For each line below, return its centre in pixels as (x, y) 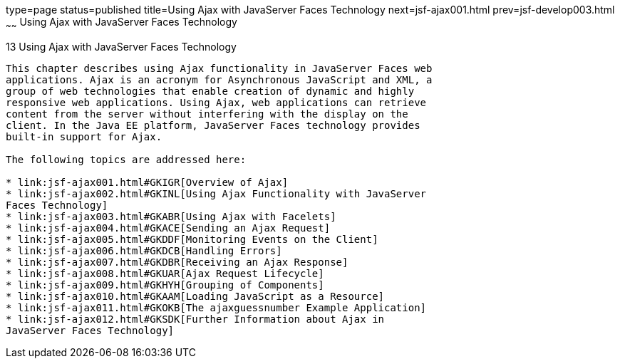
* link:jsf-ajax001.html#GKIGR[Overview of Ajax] (147, 182)
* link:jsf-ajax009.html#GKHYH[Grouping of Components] (165, 285)
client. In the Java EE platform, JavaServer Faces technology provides (213, 125)
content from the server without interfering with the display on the (207, 114)
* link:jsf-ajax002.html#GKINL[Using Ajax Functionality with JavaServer (216, 193)
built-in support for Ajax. (84, 136)
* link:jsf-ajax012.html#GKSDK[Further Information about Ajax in (195, 319)
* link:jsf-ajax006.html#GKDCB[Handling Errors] (144, 250)
